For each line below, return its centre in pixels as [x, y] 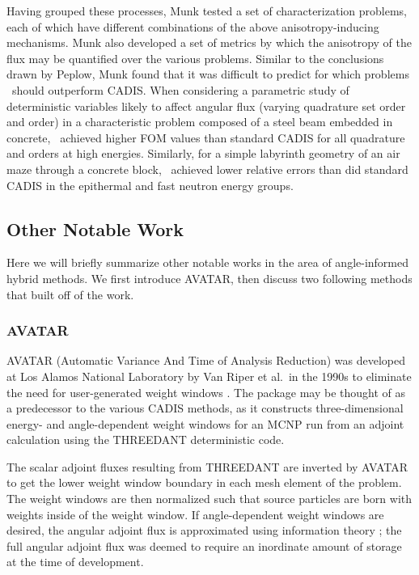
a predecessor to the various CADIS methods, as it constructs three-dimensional [205, 408]
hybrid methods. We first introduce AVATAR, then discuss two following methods [209, 278]
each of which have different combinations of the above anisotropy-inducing [193, 26]
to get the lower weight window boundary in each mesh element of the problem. [204, 482]
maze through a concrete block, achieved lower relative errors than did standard [207, 169]
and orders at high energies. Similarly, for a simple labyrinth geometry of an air [203, 153]
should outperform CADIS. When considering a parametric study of [180, 89]
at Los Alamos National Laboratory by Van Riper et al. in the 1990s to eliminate [209, 376]
